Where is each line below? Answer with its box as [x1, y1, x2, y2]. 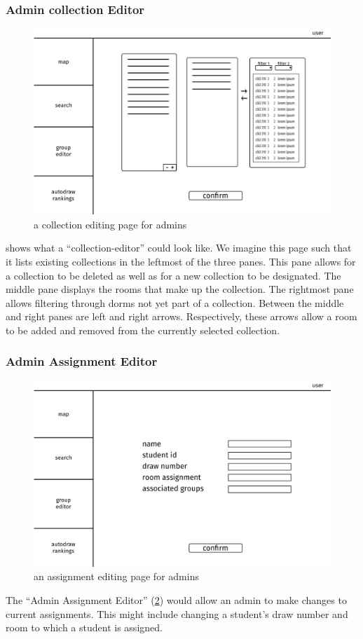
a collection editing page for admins [34, 217, 187, 231]
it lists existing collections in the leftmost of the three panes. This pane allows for [6, 254, 356, 268]
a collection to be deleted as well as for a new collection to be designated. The [6, 268, 341, 282]
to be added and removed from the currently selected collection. [6, 322, 280, 337]
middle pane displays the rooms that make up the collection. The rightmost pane [6, 282, 354, 296]
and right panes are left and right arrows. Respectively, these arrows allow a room [6, 309, 357, 324]
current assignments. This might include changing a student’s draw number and [6, 606, 348, 621]
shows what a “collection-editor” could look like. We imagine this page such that [6, 240, 352, 255]
